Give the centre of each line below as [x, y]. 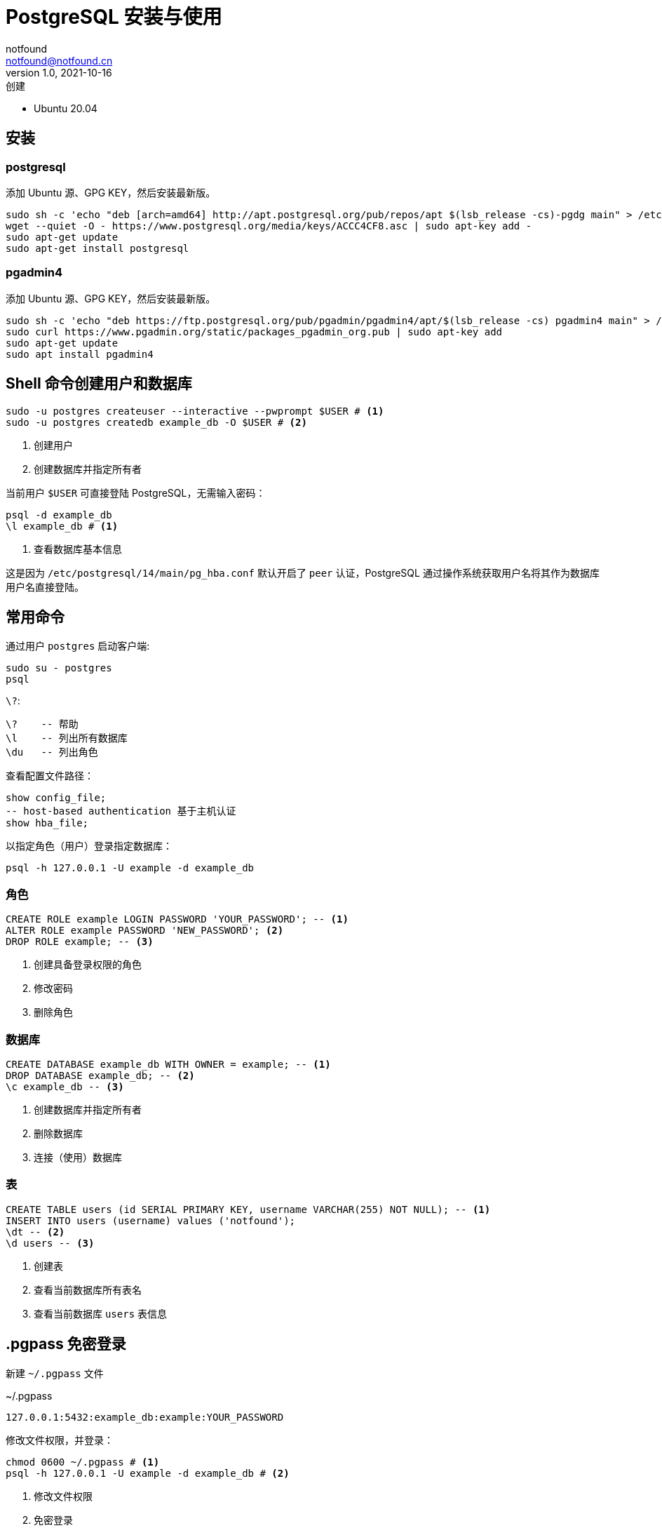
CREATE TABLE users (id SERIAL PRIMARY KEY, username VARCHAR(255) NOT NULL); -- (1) [248, 1209]
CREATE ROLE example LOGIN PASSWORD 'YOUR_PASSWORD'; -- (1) [177, 919]
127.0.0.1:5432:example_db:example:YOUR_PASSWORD [145, 1417]
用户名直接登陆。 [45, 587]
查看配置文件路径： [50, 776]
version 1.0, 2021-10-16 [59, 72]
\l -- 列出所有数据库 [67, 738]
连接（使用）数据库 [78, 1157]
